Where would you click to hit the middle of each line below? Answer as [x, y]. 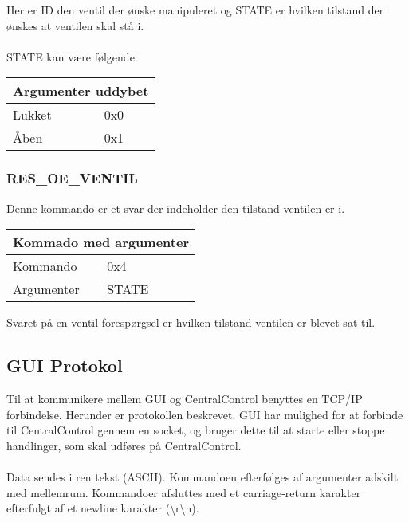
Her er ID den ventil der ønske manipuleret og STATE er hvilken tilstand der [195, 10]
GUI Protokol [65, 365]
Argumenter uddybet [81, 91]
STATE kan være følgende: [72, 56]
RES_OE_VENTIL [72, 178]
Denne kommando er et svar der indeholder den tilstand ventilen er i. [176, 208]
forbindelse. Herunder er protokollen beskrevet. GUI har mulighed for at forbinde [205, 414]
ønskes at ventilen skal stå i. [75, 25]
